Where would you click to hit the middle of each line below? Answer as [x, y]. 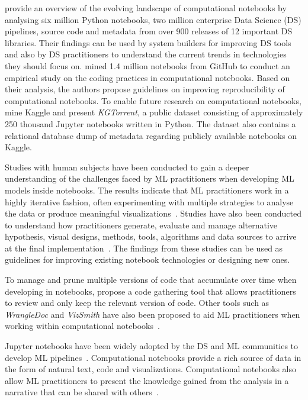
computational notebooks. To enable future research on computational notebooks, [153, 100]
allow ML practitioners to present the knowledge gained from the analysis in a [147, 380]
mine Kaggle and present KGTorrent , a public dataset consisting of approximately [154, 112]
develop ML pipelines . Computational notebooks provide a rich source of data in [153, 357]
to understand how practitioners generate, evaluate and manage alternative [141, 225]
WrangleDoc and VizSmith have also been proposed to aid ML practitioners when [153, 314]
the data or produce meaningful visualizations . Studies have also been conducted [153, 213]
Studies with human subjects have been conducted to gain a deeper [127, 167]
